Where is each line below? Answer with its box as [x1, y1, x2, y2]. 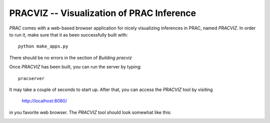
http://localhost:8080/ [21, 98, 67, 104]
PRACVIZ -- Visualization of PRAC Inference [9, 7, 196, 18]
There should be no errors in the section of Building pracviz [9, 54, 132, 60]
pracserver [18, 75, 45, 81]
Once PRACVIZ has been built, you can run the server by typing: [9, 64, 142, 70]
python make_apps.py [18, 43, 68, 49]
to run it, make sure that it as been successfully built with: [9, 31, 128, 37]
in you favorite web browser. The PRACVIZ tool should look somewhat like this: [9, 109, 172, 115]
